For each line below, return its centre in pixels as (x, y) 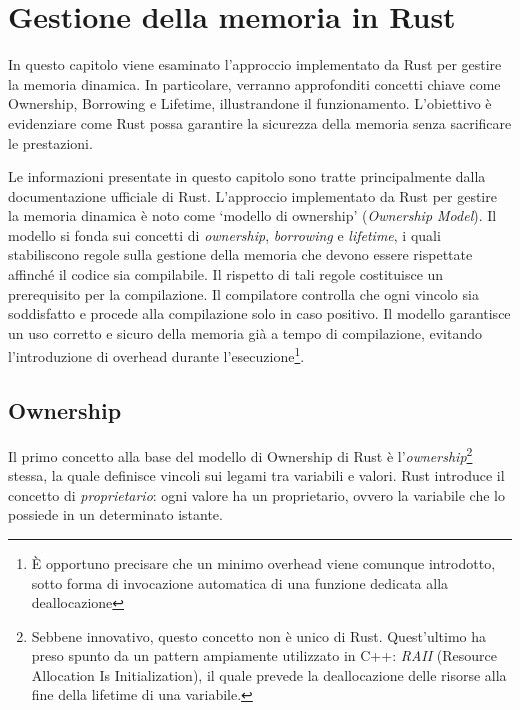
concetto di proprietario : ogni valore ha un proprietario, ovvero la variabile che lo (256, 494)
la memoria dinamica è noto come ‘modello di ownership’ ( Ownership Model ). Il (252, 215)
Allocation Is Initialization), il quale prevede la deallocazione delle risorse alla (269, 674)
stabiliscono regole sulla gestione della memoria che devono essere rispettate (240, 254)
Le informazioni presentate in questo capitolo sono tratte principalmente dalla (247, 176)
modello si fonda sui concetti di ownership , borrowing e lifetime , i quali (224, 234)
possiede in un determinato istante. (115, 514)
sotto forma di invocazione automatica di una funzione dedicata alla (240, 582)
